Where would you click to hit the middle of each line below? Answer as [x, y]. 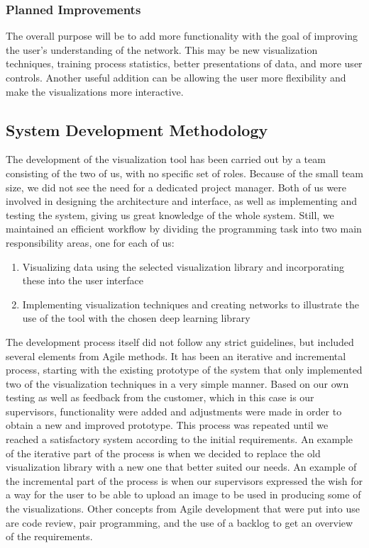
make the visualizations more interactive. [95, 91]
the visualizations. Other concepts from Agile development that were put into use [183, 509]
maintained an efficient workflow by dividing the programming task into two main [184, 229]
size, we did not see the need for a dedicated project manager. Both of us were [176, 187]
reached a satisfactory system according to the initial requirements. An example [179, 439]
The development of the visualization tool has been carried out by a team [166, 159]
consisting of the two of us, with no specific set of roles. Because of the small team [184, 173]
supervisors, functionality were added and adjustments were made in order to [174, 411]
